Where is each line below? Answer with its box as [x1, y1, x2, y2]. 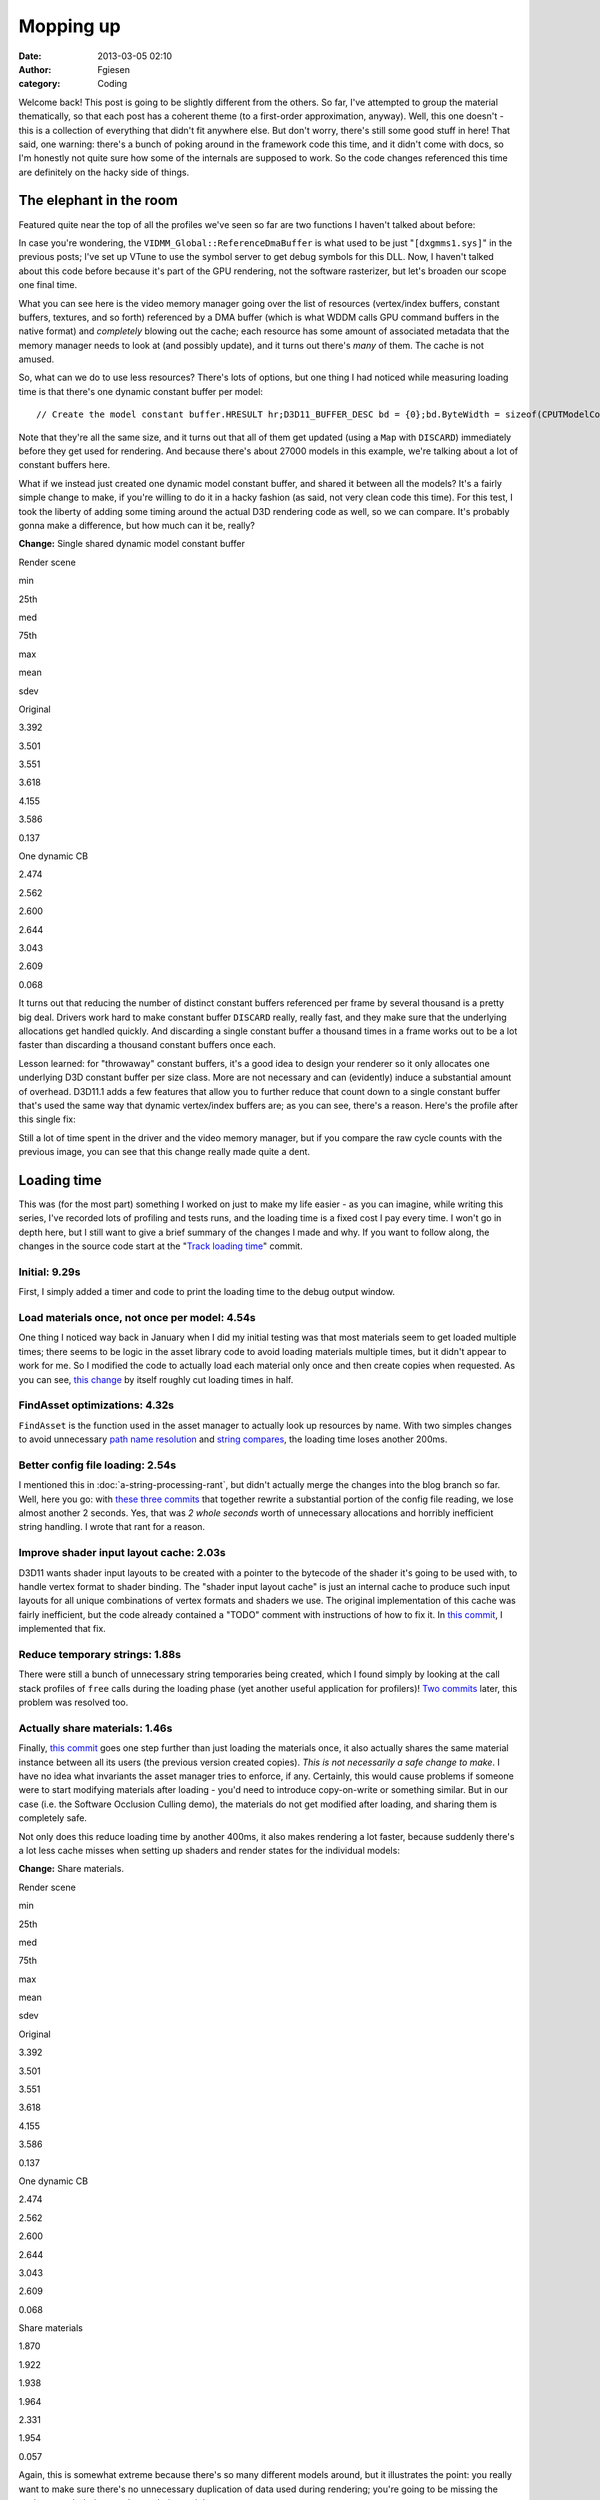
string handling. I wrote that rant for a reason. [18, 1521, 205, 1533]
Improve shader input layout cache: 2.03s [18, 1546, 226, 1560]
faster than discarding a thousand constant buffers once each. [18, 1039, 277, 1051]
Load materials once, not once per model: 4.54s [18, 1311, 256, 1325]
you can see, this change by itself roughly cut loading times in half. [18, 1373, 294, 1385]
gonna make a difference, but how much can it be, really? [18, 520, 255, 531]
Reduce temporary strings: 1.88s [18, 1647, 182, 1661]
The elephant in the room [18, 192, 179, 209]
